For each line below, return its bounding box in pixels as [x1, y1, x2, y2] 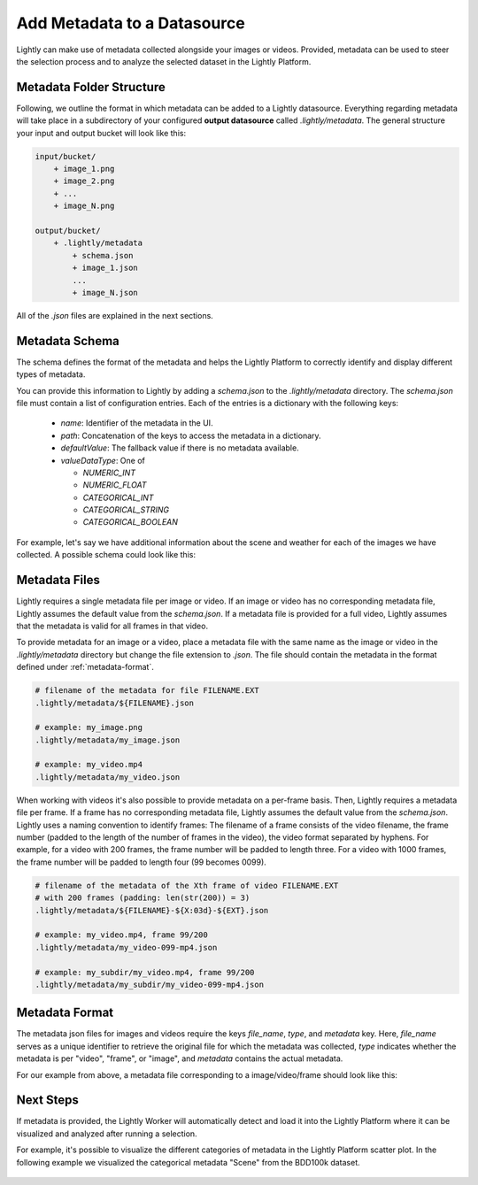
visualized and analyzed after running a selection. [16, 1128, 198, 1139]
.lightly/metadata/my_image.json [35, 735, 181, 745]
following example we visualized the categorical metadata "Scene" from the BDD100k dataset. [16, 1157, 360, 1167]
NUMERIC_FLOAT [82, 480, 147, 490]
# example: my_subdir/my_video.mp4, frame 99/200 [35, 967, 255, 977]
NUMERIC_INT [82, 467, 136, 478]
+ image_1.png [53, 164, 115, 173]
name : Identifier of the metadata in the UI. [60, 418, 213, 428]
